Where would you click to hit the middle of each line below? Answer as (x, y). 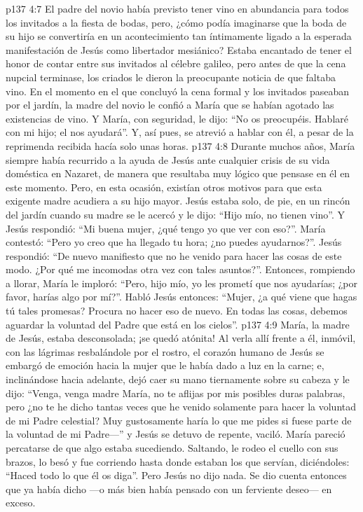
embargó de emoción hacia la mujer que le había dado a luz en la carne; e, (165, 365)
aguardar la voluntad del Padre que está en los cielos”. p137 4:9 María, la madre (178, 324)
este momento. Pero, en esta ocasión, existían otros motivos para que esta (164, 187)
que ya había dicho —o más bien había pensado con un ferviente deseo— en (169, 489)
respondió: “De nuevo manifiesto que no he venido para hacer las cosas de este (174, 255)
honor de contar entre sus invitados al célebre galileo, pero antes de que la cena (176, 63)
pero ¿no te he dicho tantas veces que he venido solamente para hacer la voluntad (181, 407)
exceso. (21, 503)
